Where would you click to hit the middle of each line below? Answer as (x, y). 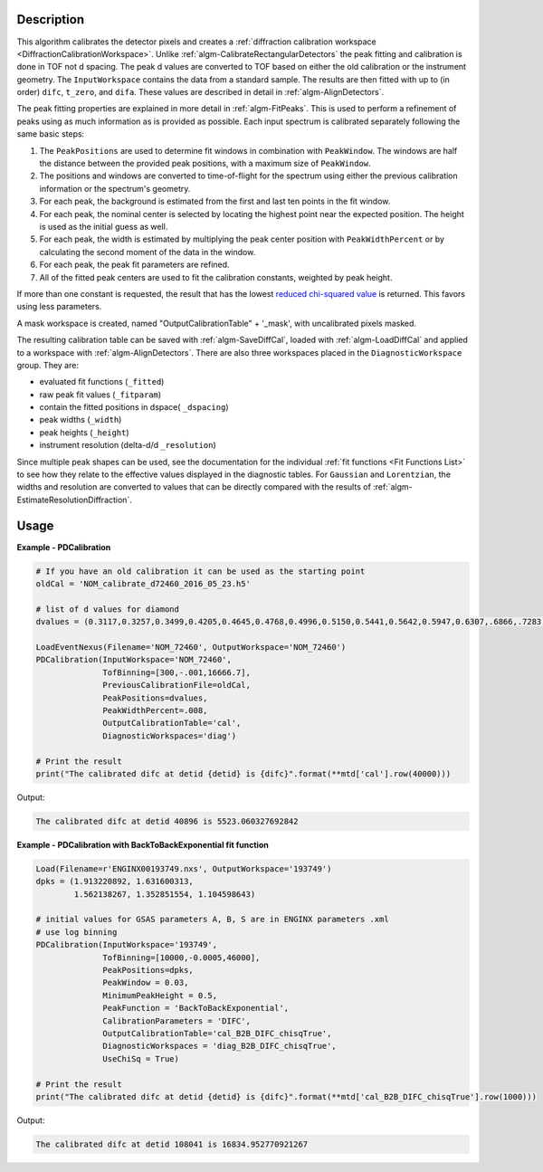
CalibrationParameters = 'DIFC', (176, 1021)
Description (51, 19)
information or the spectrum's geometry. (115, 188)
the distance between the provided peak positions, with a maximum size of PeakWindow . (205, 164)
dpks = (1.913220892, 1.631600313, (114, 881)
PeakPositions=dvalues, (155, 698)
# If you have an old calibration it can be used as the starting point (200, 571)
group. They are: (48, 365)
